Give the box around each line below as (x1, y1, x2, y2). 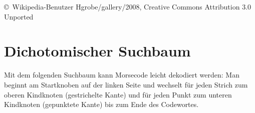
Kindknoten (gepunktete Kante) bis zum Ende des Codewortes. (4, 99, 199, 109)
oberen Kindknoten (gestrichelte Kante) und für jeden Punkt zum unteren (4, 89, 232, 99)
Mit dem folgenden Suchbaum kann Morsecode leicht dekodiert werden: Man (4, 69, 239, 80)
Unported (4, 11, 34, 21)
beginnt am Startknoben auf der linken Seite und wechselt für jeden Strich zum (4, 79, 248, 89)
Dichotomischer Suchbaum (4, 40, 191, 61)
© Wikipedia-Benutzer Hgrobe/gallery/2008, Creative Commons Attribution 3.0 (4, 1, 251, 11)
